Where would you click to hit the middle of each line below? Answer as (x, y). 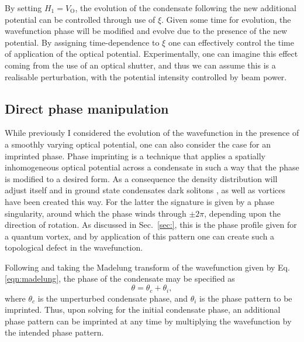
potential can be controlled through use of (80, 19)
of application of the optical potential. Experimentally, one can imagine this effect (151, 54)
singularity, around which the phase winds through (96, 213)
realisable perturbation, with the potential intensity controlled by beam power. (146, 76)
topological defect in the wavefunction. (74, 247)
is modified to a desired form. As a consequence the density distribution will (141, 178)
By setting (23, 8)
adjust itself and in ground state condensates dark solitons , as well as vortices (145, 190)
